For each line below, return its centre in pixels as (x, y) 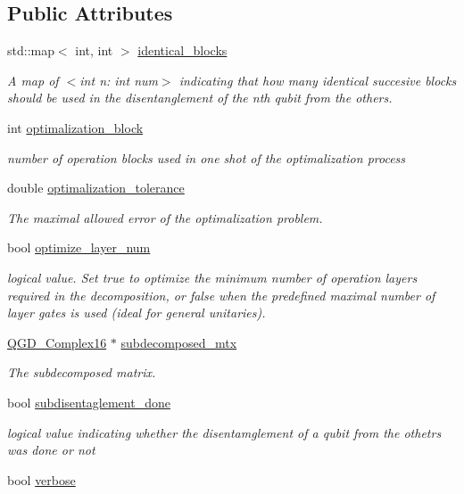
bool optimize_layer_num (79, 247)
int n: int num (119, 80)
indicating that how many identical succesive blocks (318, 80)
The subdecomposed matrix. (82, 372)
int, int (94, 50)
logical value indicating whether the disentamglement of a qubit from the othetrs (224, 432)
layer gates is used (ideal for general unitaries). (137, 313)
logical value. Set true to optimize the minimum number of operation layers (212, 277)
